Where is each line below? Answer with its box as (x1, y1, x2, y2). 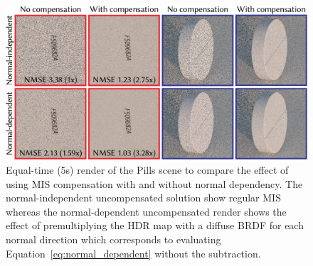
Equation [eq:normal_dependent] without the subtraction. (6, 245, 261, 260)
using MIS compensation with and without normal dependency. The (6, 176, 303, 191)
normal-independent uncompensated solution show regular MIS (6, 190, 281, 205)
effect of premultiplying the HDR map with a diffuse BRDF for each (6, 218, 304, 233)
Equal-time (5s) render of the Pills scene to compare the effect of (6, 162, 289, 177)
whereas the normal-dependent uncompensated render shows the (6, 204, 287, 218)
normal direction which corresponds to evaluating (6, 231, 221, 246)
